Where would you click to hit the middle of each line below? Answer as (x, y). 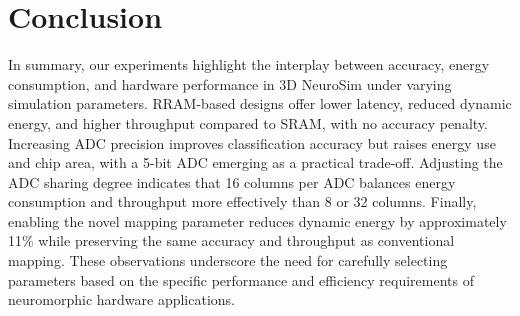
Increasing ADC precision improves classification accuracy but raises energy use (252, 142)
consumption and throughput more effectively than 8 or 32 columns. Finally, (242, 201)
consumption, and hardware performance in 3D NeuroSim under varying (230, 83)
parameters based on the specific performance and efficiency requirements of (241, 279)
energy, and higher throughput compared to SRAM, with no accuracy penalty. (248, 122)
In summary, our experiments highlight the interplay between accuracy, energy (249, 64)
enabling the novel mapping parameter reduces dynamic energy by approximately (257, 220)
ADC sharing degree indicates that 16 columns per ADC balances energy (232, 181)
